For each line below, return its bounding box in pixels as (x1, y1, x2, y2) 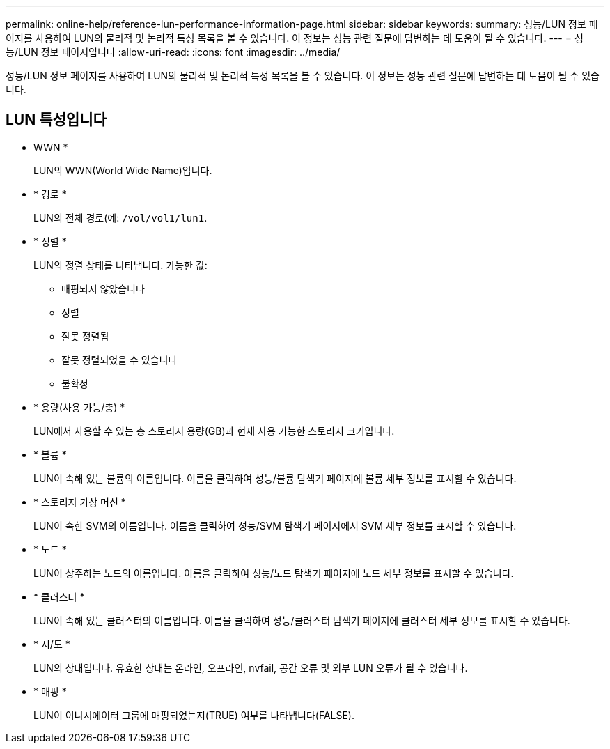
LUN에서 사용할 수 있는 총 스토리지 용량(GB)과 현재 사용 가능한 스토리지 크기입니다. (33, 424, 395, 437)
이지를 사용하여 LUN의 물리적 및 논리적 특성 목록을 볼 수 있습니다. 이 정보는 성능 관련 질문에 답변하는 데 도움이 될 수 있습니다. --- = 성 (6, 32, 584, 44)
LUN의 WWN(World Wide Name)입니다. (33, 164, 212, 176)
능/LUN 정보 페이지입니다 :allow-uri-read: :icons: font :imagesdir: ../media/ (6, 46, 341, 58)
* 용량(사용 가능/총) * (33, 401, 125, 413)
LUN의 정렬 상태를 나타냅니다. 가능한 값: (33, 258, 208, 271)
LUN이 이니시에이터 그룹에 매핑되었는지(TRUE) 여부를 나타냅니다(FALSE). (33, 709, 354, 721)
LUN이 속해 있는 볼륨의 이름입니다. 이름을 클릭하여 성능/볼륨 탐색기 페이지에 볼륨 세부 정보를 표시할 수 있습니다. (33, 472, 517, 484)
